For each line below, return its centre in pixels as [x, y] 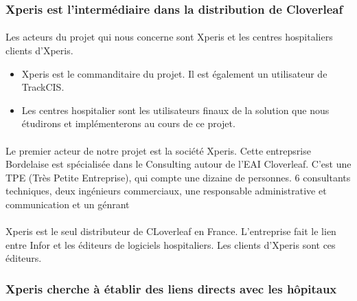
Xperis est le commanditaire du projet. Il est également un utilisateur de [174, 73]
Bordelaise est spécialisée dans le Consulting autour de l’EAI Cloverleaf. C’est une [178, 164]
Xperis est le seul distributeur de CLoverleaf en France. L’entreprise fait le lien [171, 231]
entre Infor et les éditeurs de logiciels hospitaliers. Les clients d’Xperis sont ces [171, 244]
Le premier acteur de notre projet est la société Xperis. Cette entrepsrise [158, 150]
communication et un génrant [68, 204]
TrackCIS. [43, 87]
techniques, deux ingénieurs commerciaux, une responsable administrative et [166, 191]
